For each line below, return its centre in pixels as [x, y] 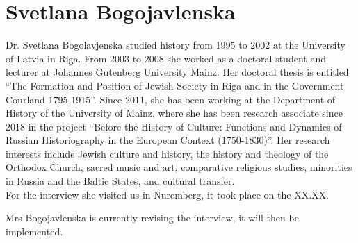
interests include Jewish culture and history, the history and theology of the [167, 153]
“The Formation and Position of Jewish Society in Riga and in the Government [175, 85]
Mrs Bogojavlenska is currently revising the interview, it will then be [152, 218]
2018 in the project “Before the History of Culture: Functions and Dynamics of [174, 126]
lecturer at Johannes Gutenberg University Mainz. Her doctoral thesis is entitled [177, 72]
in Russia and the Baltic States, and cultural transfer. [120, 181]
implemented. [34, 231]
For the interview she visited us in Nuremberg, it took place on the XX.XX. [167, 194]
